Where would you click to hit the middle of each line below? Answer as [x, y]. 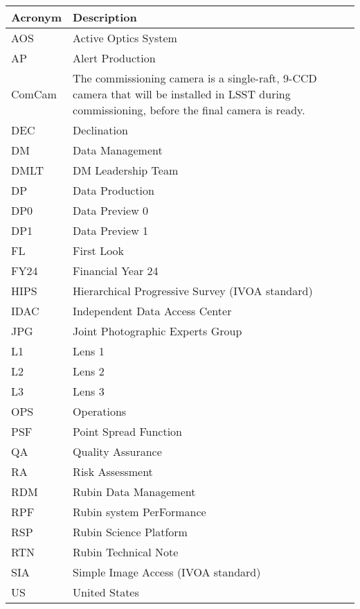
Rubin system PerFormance [139, 512]
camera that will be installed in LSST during [182, 94]
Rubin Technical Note [126, 552]
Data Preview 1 [111, 230]
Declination [100, 130]
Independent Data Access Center [152, 311]
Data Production [114, 190]
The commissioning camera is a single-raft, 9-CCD [195, 78]
